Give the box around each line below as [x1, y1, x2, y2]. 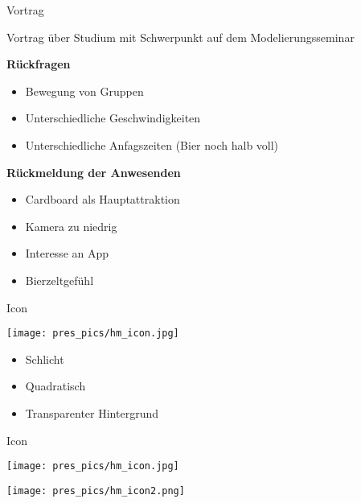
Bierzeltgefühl [25, 271, 94, 288]
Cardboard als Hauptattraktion [25, 191, 180, 208]
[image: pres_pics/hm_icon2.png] [6, 484, 185, 497]
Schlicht [25, 350, 64, 367]
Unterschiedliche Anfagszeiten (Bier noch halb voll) [25, 136, 279, 153]
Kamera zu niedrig [25, 217, 117, 234]
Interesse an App [25, 245, 109, 262]
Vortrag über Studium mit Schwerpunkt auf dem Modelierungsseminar [6, 28, 355, 45]
